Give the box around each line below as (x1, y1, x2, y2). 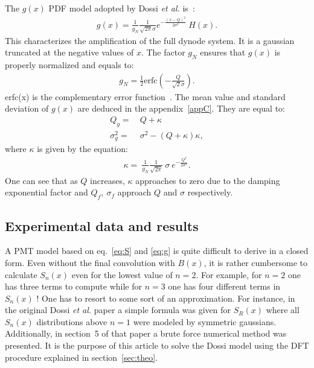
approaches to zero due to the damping (135, 174, 280, 186)
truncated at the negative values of (5, 46, 134, 59)
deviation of (5, 102, 49, 115)
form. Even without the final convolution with (5, 256, 175, 268)
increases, (90, 174, 125, 186)
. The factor (141, 46, 185, 59)
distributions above (36, 315, 107, 328)
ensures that (200, 46, 246, 59)
